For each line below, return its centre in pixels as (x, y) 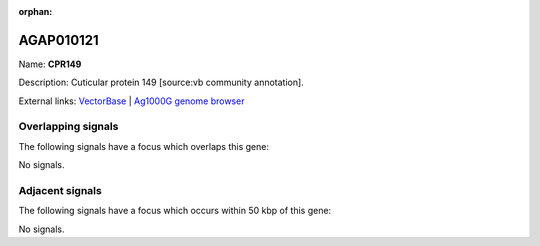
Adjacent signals (60, 190)
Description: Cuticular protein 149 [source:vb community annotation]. (161, 82)
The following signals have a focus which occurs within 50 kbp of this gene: (175, 211)
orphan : (35, 11)
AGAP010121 (58, 40)
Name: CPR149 (50, 64)
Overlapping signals (68, 127)
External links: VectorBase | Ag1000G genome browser (131, 101)
